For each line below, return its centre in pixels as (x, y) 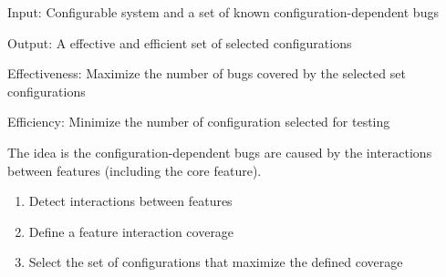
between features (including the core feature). (135, 170)
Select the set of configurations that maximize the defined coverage (216, 262)
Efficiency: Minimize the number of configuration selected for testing (199, 122)
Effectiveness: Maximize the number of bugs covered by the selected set (207, 73)
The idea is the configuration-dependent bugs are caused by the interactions (220, 152)
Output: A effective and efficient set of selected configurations (180, 42)
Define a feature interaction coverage (131, 231)
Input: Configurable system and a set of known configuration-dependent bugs (223, 12)
